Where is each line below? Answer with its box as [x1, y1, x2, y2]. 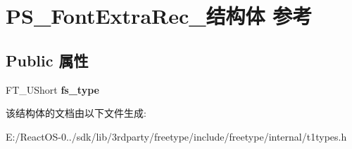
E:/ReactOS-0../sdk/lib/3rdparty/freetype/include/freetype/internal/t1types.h [6, 129, 347, 143]
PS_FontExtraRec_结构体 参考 [6, 1, 313, 30]
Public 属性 [6, 49, 89, 71]
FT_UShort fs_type [6, 82, 99, 97]
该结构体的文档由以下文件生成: [6, 106, 146, 120]
